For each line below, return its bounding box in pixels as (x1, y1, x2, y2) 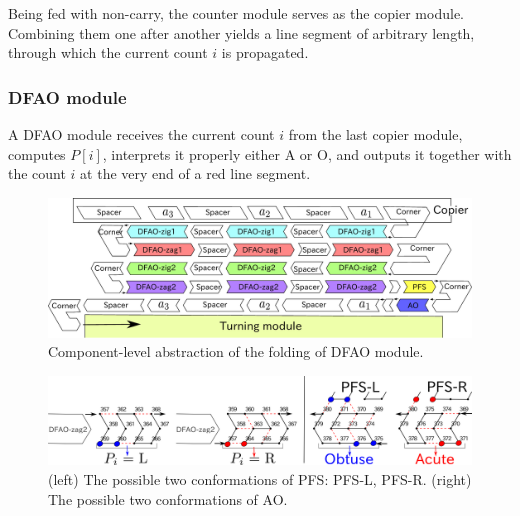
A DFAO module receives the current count (8, 124, 275, 144)
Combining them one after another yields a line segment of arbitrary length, (8, 22, 475, 43)
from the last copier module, (288, 124, 463, 144)
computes (8, 143, 66, 164)
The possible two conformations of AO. (48, 488, 288, 509)
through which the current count (8, 42, 208, 63)
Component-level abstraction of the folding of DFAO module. (48, 341, 424, 362)
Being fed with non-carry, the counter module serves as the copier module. (8, 3, 464, 23)
